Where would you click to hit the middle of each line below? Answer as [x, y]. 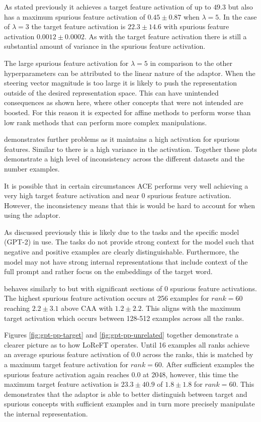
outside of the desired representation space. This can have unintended [111, 92]
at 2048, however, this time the [191, 374]
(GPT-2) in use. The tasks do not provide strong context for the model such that [129, 242]
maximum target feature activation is [62, 384]
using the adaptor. [32, 215]
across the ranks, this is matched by [198, 354]
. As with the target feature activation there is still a [165, 36]
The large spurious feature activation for [66, 63]
